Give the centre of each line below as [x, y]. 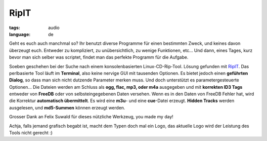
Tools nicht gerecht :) [31, 133]
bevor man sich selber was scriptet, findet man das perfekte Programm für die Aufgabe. [99, 57]
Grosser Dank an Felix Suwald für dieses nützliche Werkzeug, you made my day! [91, 117]
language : [20, 34]
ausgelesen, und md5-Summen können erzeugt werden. [67, 107]
